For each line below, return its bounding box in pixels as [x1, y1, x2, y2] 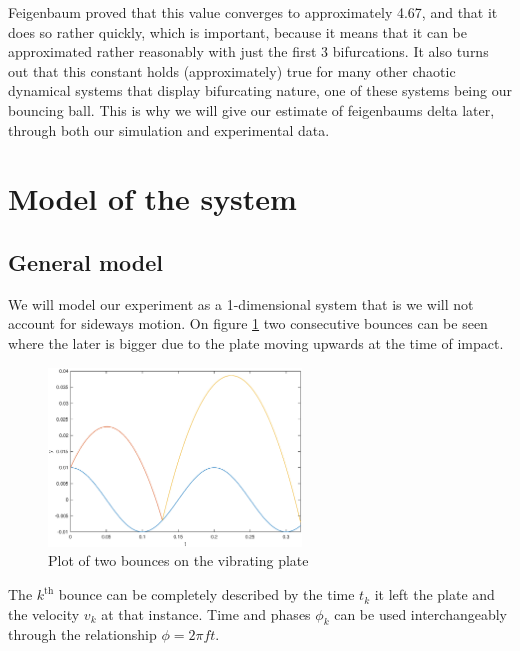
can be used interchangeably [334, 603, 507, 624]
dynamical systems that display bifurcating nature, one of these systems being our [8, 80, 512, 101]
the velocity [8, 603, 80, 624]
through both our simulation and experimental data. [8, 119, 330, 140]
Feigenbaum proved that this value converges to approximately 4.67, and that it [8, 2, 498, 22]
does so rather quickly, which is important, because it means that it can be [8, 21, 467, 42]
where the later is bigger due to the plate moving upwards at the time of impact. [8, 332, 504, 353]
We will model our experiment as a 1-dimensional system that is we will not [8, 293, 474, 314]
